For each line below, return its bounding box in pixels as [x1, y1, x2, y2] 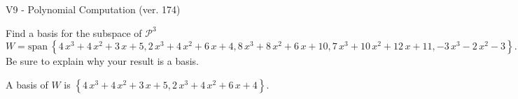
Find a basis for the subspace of [6, 25, 142, 40]
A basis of [6, 77, 48, 91]
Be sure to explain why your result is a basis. [6, 54, 199, 68]
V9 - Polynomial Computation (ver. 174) [6, 2, 181, 16]
